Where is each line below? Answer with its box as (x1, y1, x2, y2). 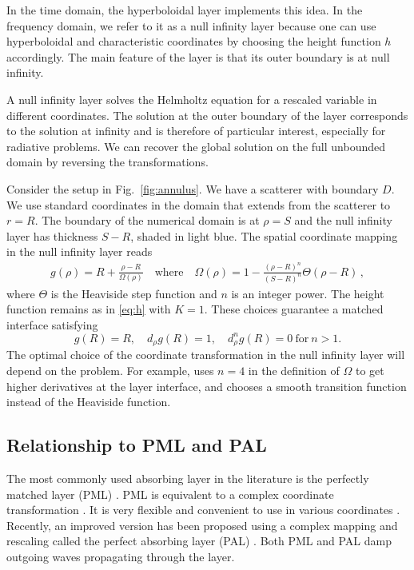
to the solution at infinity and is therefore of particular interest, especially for (6, 122, 386, 139)
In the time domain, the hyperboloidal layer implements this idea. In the (6, 2, 363, 18)
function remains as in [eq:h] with (6, 301, 171, 317)
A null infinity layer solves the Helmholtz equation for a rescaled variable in (6, 90, 377, 107)
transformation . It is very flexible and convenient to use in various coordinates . (6, 501, 400, 518)
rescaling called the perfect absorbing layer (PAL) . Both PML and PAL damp (6, 532, 392, 549)
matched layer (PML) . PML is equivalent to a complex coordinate (6, 485, 334, 502)
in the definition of (248, 362, 340, 379)
